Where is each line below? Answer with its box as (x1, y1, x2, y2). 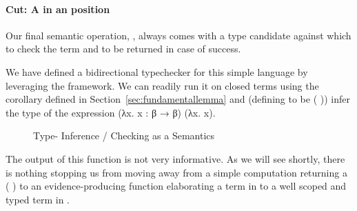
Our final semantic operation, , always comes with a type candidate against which (6, 28, 351, 42)
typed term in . (6, 192, 70, 206)
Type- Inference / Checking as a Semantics (33, 128, 215, 143)
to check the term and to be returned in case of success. (6, 41, 241, 56)
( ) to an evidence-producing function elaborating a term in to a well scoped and (6, 179, 347, 193)
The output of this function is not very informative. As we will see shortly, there (6, 151, 345, 165)
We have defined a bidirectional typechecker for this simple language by (6, 64, 308, 79)
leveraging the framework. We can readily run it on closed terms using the (6, 78, 319, 92)
